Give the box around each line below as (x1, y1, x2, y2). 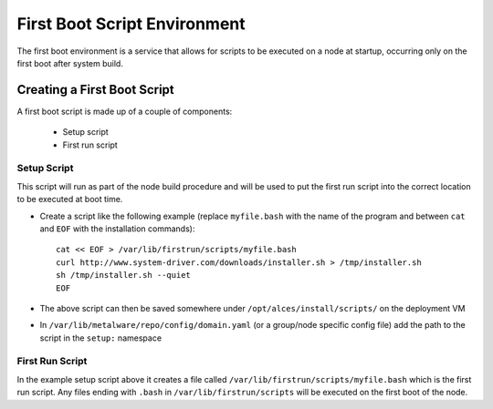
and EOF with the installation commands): (39, 223, 195, 234)
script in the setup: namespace (39, 332, 163, 343)
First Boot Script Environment (16, 14, 246, 34)
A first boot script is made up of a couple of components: (16, 106, 233, 117)
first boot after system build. (16, 57, 123, 68)
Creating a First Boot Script (16, 82, 175, 97)
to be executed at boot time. (16, 194, 123, 205)
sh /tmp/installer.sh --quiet (56, 270, 192, 281)
